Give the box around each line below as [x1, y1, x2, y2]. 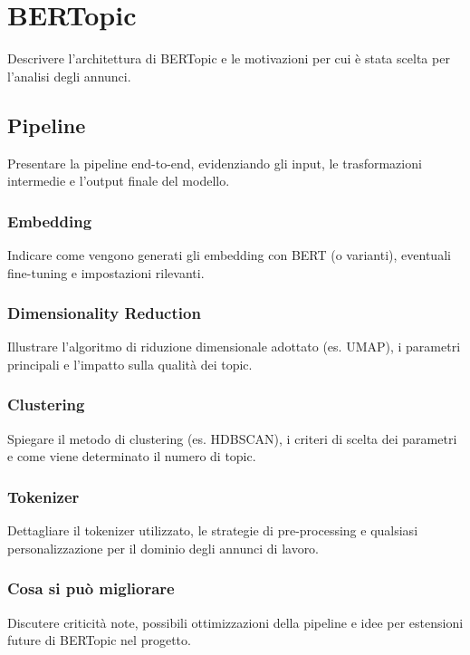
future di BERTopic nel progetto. [7, 631, 191, 650]
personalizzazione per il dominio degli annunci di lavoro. [7, 538, 320, 557]
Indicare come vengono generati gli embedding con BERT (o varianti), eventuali [7, 245, 451, 264]
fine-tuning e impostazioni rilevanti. [7, 263, 205, 282]
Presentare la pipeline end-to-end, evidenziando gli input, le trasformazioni [7, 153, 422, 172]
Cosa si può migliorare [7, 577, 175, 600]
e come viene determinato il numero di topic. [7, 447, 256, 466]
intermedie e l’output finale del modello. [7, 171, 230, 190]
